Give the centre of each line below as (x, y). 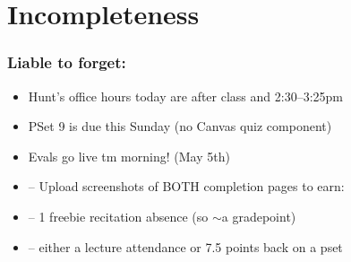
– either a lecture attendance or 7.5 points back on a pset (185, 246)
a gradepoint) (259, 216)
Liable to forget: (67, 62)
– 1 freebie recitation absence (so (118, 216)
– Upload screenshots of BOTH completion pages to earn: (186, 186)
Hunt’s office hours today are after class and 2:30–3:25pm (185, 96)
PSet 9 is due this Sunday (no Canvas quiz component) (180, 126)
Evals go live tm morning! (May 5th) (129, 156)
